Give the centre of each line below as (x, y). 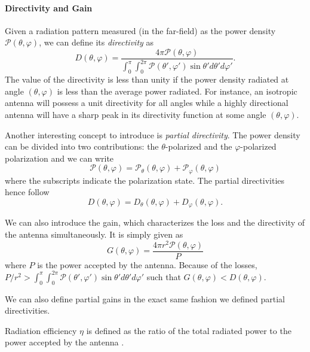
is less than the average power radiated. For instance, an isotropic (177, 91)
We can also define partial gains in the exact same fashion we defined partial (145, 298)
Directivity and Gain (49, 7)
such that (164, 276)
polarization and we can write (59, 158)
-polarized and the (199, 146)
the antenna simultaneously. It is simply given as (94, 234)
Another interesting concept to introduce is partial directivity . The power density (153, 134)
